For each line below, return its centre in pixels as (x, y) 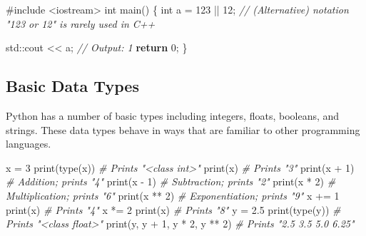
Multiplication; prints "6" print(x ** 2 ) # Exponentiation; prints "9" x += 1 (173, 195)
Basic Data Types (72, 86)
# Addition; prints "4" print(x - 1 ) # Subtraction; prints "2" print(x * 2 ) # (171, 181)
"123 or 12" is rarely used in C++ (81, 23)
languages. (29, 144)
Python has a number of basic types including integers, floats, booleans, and (173, 115)
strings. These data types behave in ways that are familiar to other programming (183, 129)
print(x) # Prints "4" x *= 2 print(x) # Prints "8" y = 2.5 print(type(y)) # (173, 209)
